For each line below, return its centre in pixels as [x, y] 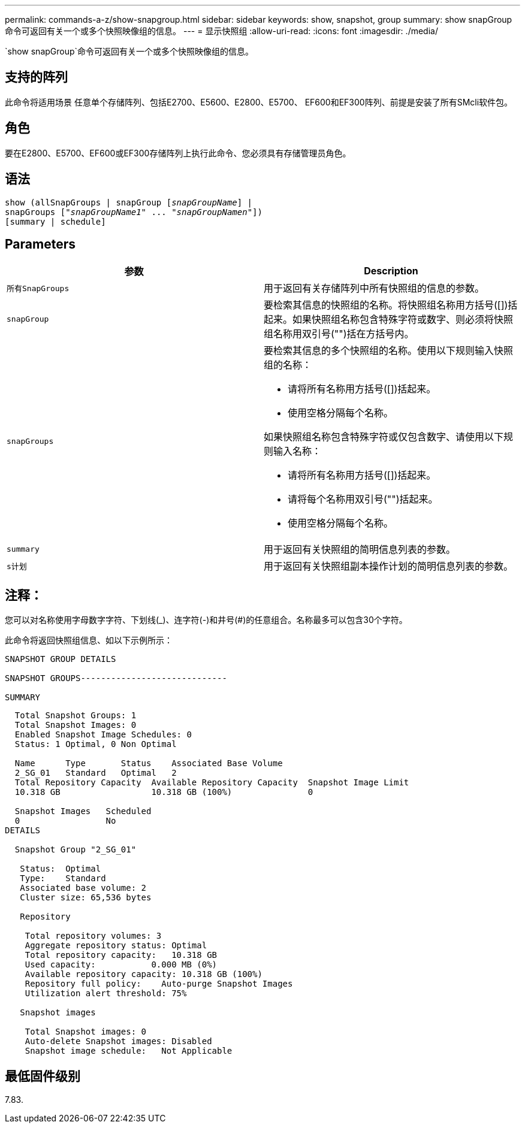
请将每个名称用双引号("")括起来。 [363, 499]
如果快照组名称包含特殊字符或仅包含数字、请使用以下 [384, 437]
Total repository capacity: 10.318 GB [121, 955]
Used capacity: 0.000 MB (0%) [121, 965]
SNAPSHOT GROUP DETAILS [61, 659]
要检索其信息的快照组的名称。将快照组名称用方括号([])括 [391, 305]
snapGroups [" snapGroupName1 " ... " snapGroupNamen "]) [134, 212]
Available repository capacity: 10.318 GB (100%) [144, 974]
